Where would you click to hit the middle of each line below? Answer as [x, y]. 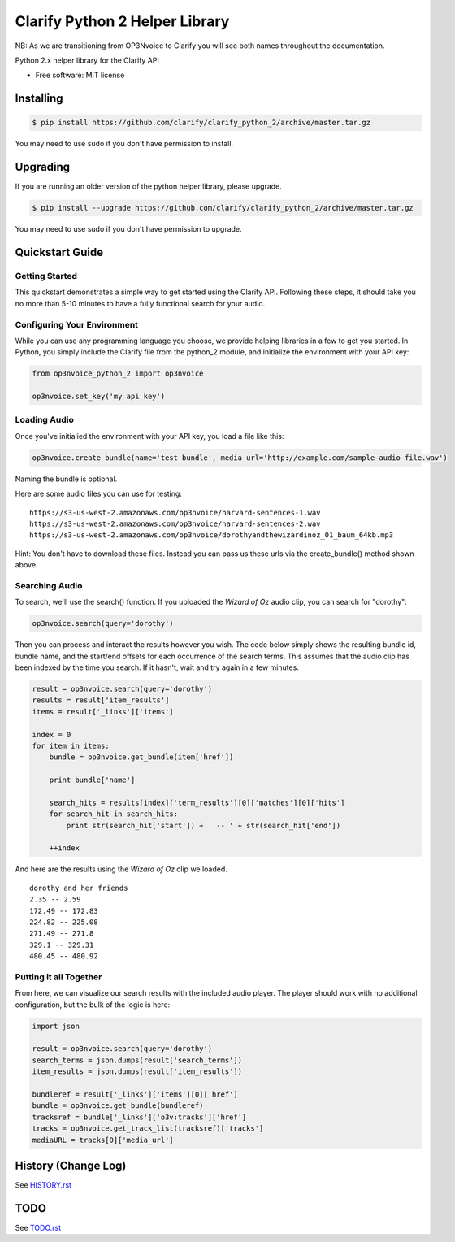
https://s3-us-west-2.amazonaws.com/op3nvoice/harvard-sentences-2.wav [175, 523]
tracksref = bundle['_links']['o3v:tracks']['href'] [139, 1117]
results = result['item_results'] [101, 700]
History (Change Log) [71, 1165]
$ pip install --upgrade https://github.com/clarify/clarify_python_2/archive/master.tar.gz [223, 208]
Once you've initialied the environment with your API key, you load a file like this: [149, 436]
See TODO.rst [38, 1227]
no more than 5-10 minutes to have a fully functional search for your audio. [140, 303]
